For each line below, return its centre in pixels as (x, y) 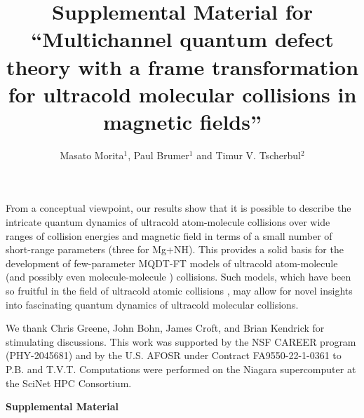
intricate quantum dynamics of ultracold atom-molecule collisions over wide (168, 222)
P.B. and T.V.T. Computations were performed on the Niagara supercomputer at (181, 369)
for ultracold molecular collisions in (182, 94)
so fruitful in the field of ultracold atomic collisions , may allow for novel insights (179, 291)
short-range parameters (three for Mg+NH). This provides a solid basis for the (175, 249)
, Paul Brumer (159, 155)
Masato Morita (92, 155)
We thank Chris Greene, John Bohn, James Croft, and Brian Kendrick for (165, 328)
